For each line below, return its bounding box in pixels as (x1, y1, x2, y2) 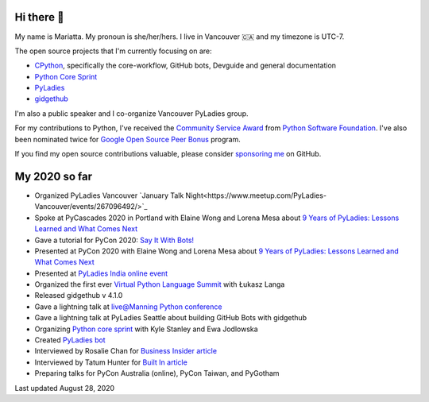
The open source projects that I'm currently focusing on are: (14, 46, 212, 56)
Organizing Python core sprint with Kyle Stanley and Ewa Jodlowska (34, 324, 258, 334)
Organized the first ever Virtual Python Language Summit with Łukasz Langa (34, 280, 285, 289)
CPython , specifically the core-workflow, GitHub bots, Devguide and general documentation (34, 60, 337, 71)
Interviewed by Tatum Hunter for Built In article (34, 358, 188, 367)
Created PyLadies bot (34, 335, 106, 345)
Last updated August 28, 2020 (14, 383, 115, 392)
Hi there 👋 (14, 10, 64, 24)
